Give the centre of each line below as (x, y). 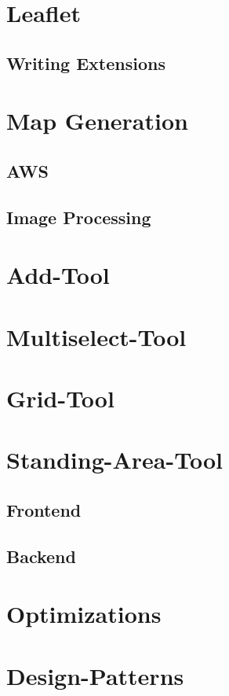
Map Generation (97, 121)
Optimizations (84, 614)
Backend (41, 556)
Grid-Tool (60, 398)
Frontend (44, 509)
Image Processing (79, 217)
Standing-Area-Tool (114, 460)
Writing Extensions (86, 63)
